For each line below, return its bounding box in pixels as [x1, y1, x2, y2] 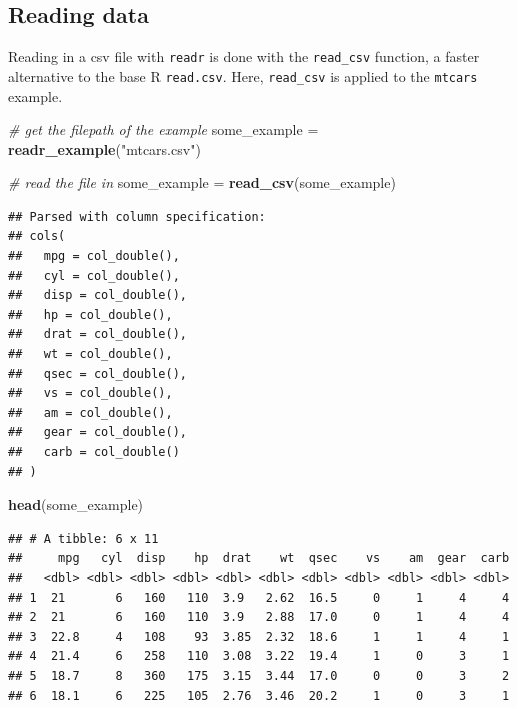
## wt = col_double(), [8, 347, 173, 362]
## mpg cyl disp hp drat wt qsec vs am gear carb [8, 551, 510, 566]
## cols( [8, 229, 66, 244]
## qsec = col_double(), [8, 366, 187, 381]
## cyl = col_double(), [8, 268, 180, 283]
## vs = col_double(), [8, 386, 173, 401]
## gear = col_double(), [8, 425, 187, 440]
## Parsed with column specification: [8, 209, 266, 224]
